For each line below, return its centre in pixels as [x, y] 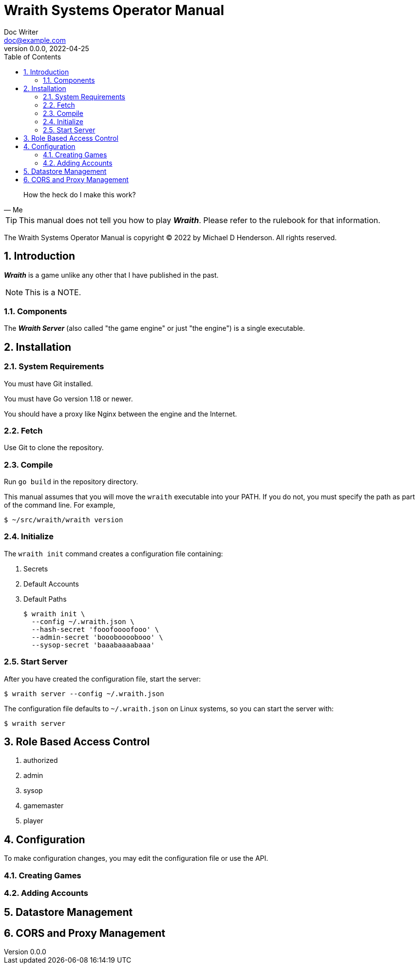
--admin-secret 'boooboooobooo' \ [97, 637]
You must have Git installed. [48, 383]
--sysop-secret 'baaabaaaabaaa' [93, 645]
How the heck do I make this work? [80, 194]
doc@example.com [35, 40]
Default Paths [45, 599]
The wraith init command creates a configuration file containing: [114, 553]
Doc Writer [21, 32]
